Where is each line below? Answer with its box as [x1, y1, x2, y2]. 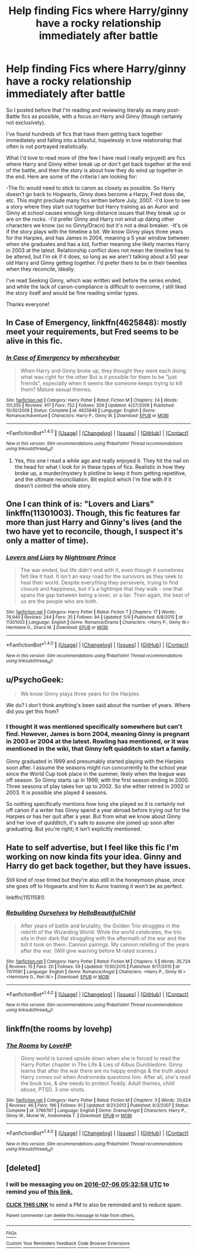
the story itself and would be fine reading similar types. [6, 289, 140, 296]
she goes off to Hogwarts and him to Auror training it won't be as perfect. [6, 883, 184, 890]
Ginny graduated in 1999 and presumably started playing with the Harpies [6, 758, 184, 765]
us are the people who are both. [20, 598, 98, 605]
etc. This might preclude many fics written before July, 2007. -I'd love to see [6, 197, 191, 204]
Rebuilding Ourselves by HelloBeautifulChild [6, 909, 136, 917]
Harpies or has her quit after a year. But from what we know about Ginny [6, 813, 181, 820]
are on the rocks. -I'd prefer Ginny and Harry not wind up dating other [6, 216, 175, 223]
